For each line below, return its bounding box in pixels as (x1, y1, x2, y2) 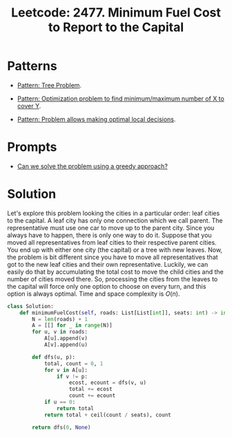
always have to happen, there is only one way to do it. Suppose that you (7, 231, 212, 239)
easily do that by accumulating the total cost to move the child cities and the (7, 267, 224, 276)
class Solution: (7, 303, 54, 309)
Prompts (7, 139, 57, 155)
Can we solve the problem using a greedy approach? (17, 162, 168, 170)
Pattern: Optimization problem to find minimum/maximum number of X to (17, 94, 224, 103)
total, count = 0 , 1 (43, 360, 104, 367)
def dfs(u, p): (32, 354, 76, 360)
